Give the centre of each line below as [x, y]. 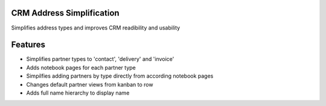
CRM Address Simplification [66, 13]
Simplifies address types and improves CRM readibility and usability [96, 28]
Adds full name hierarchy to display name [78, 93]
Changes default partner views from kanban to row [90, 84]
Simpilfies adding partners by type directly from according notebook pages [120, 76]
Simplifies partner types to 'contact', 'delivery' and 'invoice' [100, 59]
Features [28, 45]
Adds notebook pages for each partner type [81, 67]
